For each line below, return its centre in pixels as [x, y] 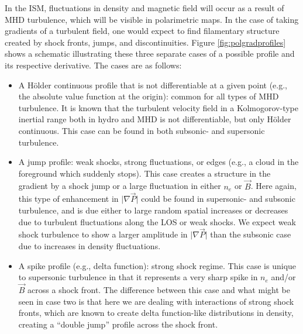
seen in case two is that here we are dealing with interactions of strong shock [156, 301]
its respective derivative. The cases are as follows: [93, 65]
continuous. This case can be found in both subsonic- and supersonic [142, 130]
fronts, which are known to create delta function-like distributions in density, [156, 313]
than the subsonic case [251, 234]
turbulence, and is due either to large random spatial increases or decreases [153, 210]
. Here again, [273, 186]
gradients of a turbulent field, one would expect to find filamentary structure [142, 31]
